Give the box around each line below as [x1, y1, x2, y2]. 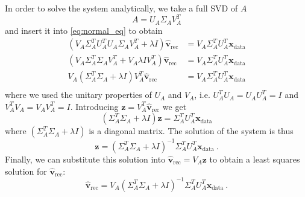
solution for [5, 164, 47, 177]
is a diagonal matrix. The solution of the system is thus [89, 124, 294, 137]
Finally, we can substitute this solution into [5, 152, 166, 165]
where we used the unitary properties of [5, 88, 152, 101]
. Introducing [70, 100, 119, 112]
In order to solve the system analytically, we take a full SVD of [5, 2, 238, 14]
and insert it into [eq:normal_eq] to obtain [5, 24, 163, 36]
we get [162, 100, 187, 112]
